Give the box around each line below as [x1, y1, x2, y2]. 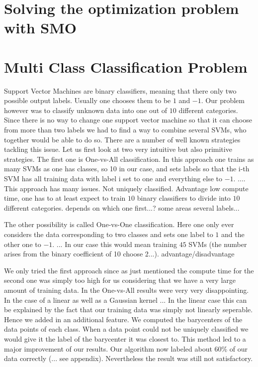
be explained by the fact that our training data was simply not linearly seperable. [4, 304, 253, 315]
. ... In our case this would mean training [52, 239, 177, 249]
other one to [4, 239, 41, 249]
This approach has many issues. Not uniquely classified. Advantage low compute [4, 183, 249, 193]
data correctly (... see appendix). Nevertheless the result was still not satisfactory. [4, 353, 253, 364]
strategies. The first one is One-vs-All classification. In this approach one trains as [4, 153, 254, 164]
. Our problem [201, 95, 245, 106]
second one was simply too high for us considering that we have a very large [4, 275, 236, 285]
